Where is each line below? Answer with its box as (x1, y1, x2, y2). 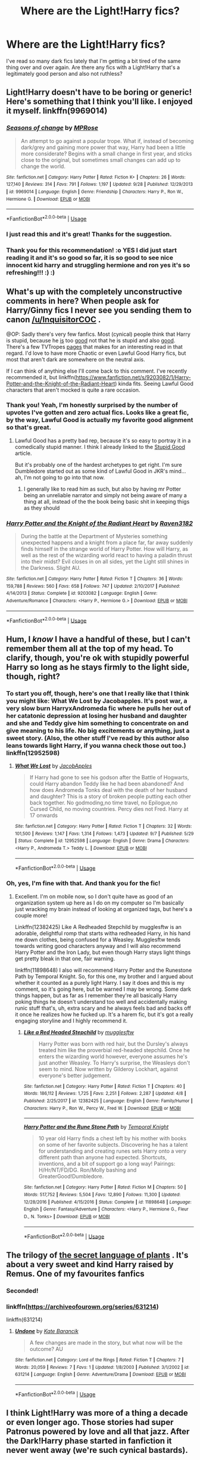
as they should (23, 504, 60, 511)
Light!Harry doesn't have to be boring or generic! (6, 88, 192, 98)
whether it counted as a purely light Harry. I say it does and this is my (14, 979, 185, 986)
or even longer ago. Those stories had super (6, 1417, 174, 1427)
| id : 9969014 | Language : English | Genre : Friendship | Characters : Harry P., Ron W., (6, 189, 183, 195)
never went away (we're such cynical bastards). (6, 1445, 189, 1455)
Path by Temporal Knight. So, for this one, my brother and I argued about (14, 972, 193, 980)
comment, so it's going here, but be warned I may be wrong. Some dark (14, 985, 192, 993)
